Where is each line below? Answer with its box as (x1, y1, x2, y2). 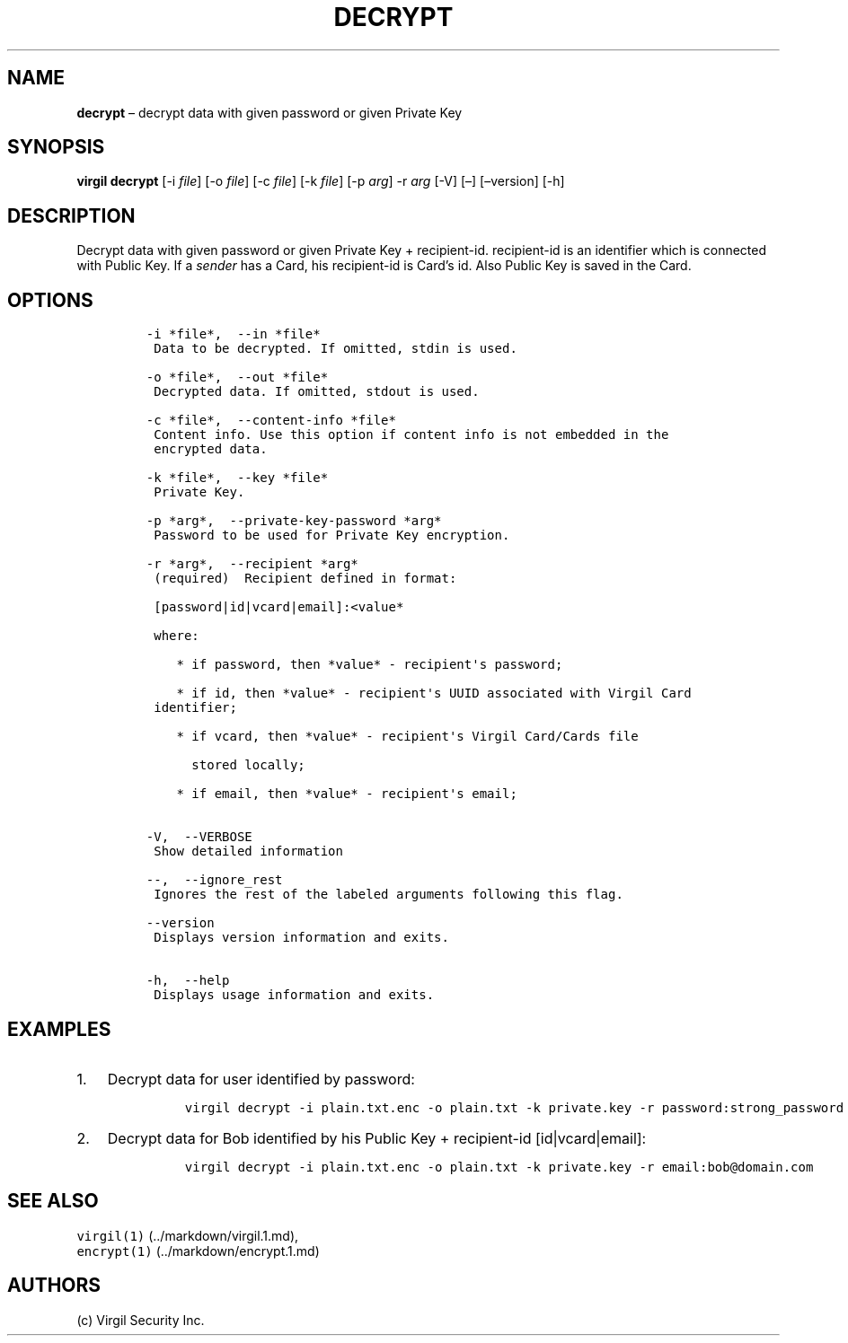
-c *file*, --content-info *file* (146, 413, 396, 428)
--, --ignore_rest (146, 873, 283, 888)
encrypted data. (154, 442, 268, 457)
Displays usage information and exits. (154, 987, 435, 1003)
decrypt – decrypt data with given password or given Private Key (76, 104, 463, 120)
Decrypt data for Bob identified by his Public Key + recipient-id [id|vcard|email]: (107, 1128, 647, 1147)
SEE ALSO (7, 1189, 99, 1213)
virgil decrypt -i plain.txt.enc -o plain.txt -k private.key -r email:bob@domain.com (184, 1159, 814, 1174)
